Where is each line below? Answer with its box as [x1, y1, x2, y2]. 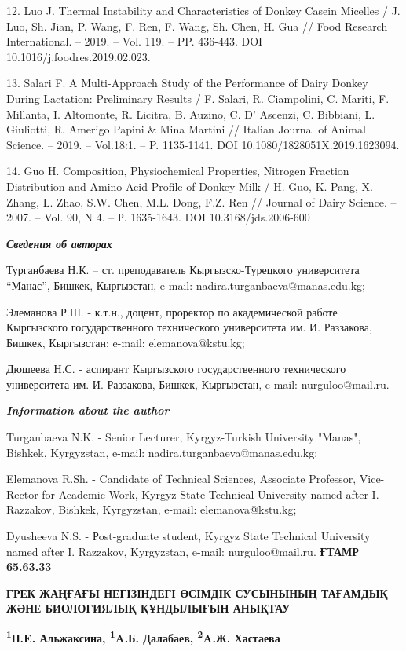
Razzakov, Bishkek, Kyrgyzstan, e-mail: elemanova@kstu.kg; [6, 501, 297, 518]
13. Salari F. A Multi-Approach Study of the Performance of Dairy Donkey [6, 75, 368, 91]
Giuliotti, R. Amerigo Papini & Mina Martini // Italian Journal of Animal [6, 121, 366, 137]
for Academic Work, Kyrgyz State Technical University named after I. [42, 485, 379, 502]
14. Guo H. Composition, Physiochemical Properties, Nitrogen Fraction [6, 163, 349, 179]
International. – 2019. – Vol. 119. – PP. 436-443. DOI [6, 33, 263, 49]
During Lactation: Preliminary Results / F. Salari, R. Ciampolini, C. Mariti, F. [6, 90, 390, 106]
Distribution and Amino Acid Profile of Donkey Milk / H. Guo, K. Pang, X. [6, 177, 373, 194]
